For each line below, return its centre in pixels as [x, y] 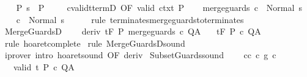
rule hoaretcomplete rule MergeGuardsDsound [95, 43]
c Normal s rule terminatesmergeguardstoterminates [130, 19]
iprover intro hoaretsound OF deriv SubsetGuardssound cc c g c [140, 55]
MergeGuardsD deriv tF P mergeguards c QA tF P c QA [133, 31]
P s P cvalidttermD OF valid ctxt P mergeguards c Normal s [159, 7]
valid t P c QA [44, 66]
